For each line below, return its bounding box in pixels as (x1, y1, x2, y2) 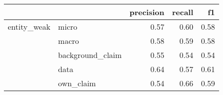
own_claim (58, 77, 96, 89)
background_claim (58, 49, 122, 60)
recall (172, 6, 194, 18)
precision (129, 6, 164, 18)
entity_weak (8, 21, 51, 32)
